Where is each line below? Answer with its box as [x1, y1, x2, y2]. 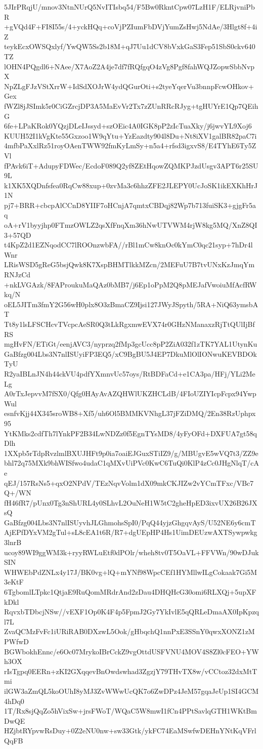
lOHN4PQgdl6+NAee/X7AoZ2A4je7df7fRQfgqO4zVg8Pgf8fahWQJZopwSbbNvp [4, 61, 255, 71]
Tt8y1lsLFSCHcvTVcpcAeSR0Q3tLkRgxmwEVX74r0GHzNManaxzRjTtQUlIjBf [4, 319, 255, 329]
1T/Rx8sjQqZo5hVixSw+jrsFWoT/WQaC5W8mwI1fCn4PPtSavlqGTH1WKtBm [4, 705, 257, 716]
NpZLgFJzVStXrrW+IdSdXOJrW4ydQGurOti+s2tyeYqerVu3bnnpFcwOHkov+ [4, 80, 254, 91]
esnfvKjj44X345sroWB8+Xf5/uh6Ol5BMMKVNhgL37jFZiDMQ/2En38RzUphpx [4, 408, 256, 419]
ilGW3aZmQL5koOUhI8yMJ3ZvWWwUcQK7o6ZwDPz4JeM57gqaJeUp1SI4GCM [4, 685, 259, 696]
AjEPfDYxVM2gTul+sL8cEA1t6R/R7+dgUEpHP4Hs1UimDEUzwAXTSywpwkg [4, 527, 257, 537]
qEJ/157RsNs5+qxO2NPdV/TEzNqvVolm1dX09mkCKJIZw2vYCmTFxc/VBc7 [4, 477, 254, 488]
